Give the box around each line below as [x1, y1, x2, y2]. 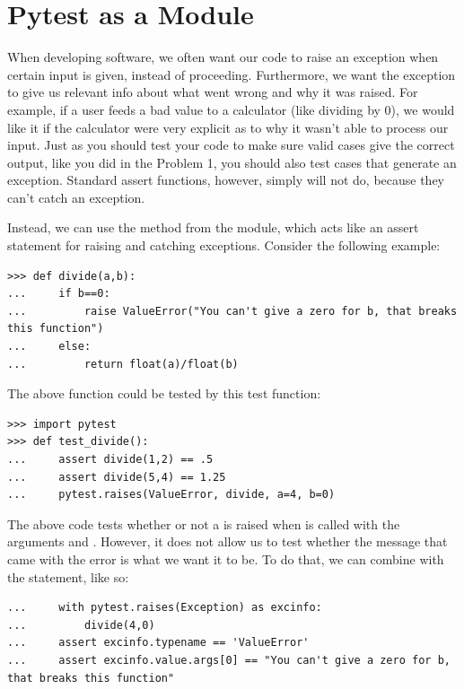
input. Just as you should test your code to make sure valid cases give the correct [7, 135, 455, 154]
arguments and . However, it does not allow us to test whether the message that [7, 532, 448, 551]
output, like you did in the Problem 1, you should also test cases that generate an [7, 153, 457, 171]
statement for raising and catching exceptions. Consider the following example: [7, 236, 441, 255]
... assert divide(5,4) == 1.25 [7, 470, 226, 484]
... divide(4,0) [7, 618, 155, 632]
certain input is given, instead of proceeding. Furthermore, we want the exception [7, 65, 456, 83]
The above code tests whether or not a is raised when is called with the [7, 514, 400, 533]
